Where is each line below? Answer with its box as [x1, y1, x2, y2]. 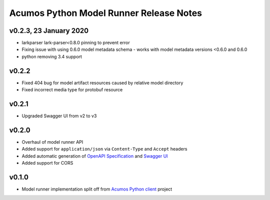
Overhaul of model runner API [21, 139, 83, 145]
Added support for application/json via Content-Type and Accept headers [21, 146, 187, 152]
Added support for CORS [21, 160, 73, 166]
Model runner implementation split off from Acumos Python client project [21, 186, 172, 192]
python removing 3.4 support [21, 53, 82, 59]
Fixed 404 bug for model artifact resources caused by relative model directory [21, 80, 183, 86]
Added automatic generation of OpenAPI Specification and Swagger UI [21, 153, 168, 159]
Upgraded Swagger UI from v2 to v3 [21, 113, 97, 119]
